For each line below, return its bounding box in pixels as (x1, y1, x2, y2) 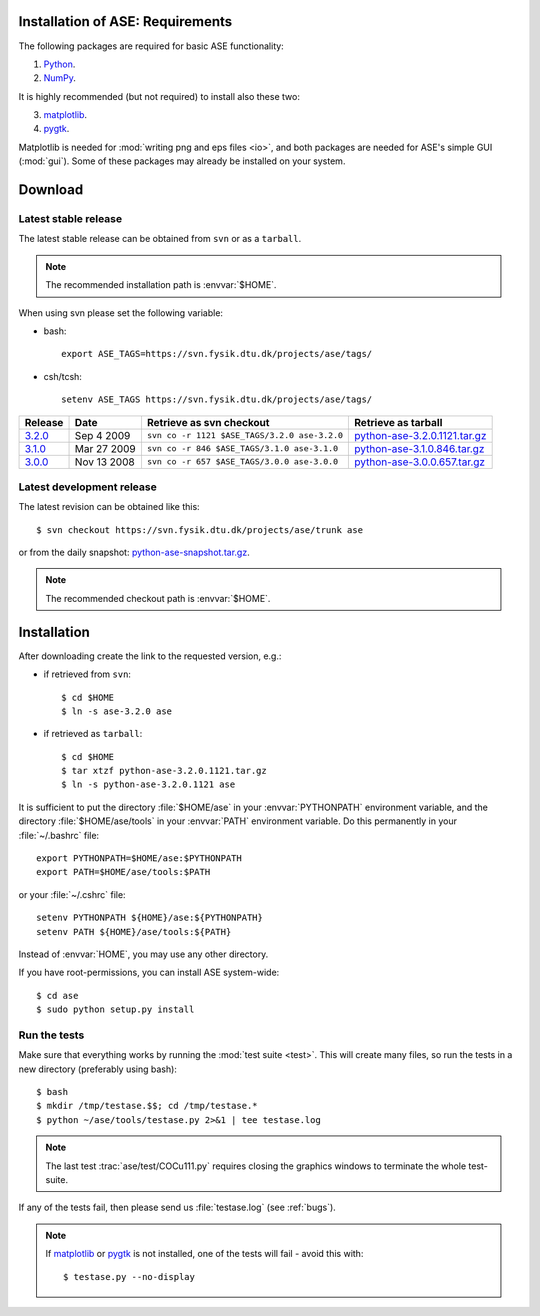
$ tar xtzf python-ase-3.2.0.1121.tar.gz (61, 765, 267, 777)
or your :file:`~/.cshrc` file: (18, 888, 126, 900)
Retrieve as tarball (354, 415, 443, 429)
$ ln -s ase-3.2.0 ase (61, 705, 173, 717)
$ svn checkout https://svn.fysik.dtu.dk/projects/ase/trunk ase (36, 524, 364, 535)
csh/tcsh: (43, 370, 82, 382)
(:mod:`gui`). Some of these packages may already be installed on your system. (18, 155, 346, 167)
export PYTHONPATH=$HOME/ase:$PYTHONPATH (36, 853, 242, 864)
